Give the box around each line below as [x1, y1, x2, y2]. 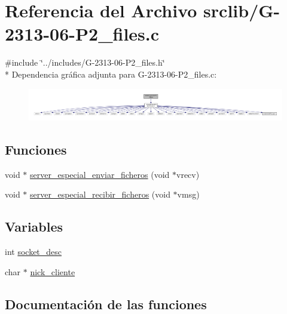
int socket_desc [5, 245, 62, 258]
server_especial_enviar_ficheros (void [30, 168, 170, 180]
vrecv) [176, 168, 200, 180]
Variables [5, 217, 63, 236]
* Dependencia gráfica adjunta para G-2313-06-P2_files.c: [5, 67, 217, 80]
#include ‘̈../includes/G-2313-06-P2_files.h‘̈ [5, 56, 165, 69]
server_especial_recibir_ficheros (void [30, 188, 170, 201]
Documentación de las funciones [5, 294, 207, 313]
